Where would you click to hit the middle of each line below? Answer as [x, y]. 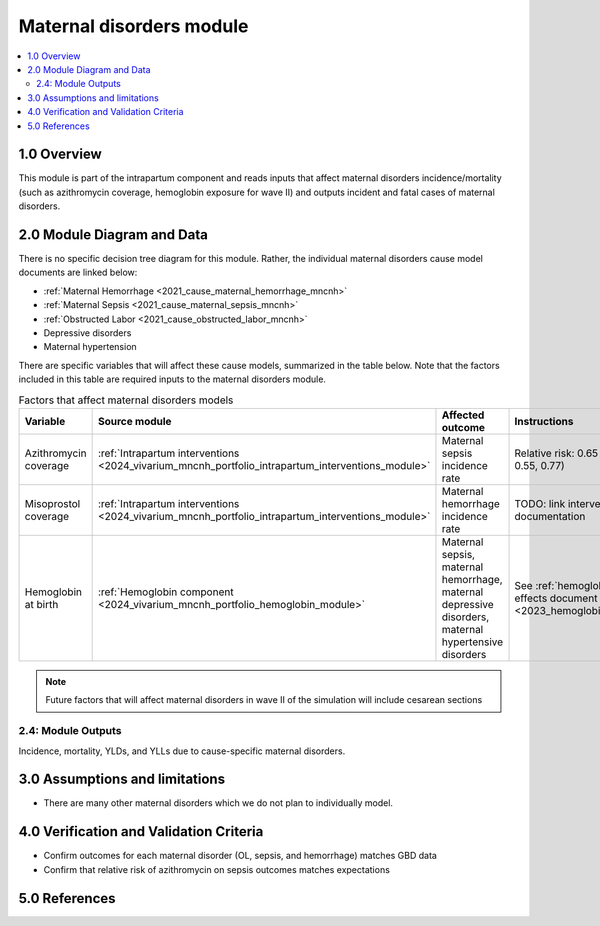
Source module [134, 421]
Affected [463, 415]
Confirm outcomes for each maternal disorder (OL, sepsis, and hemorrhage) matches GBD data [240, 856]
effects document [556, 598]
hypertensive [472, 642]
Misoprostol [52, 503]
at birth [41, 604]
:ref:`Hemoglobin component [165, 592]
